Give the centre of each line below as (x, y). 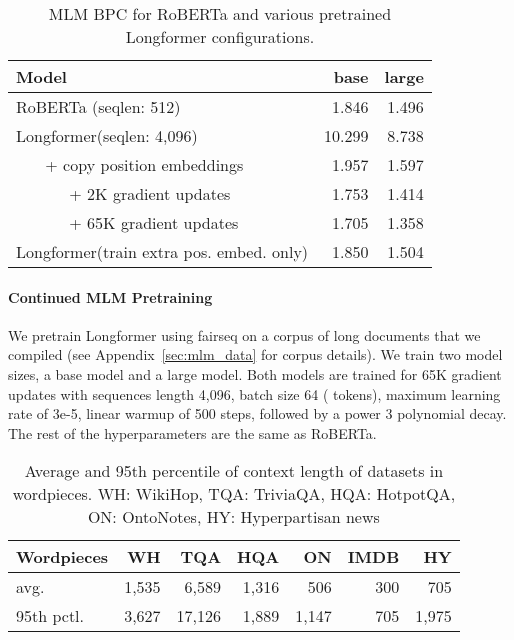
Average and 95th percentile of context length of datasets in (234, 471)
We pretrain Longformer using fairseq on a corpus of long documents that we (244, 334)
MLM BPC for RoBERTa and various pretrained (220, 13)
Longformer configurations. (220, 36)
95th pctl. (50, 616)
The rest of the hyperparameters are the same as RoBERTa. (192, 432)
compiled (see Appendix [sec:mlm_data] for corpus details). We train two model (255, 354)
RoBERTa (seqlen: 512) (98, 106)
